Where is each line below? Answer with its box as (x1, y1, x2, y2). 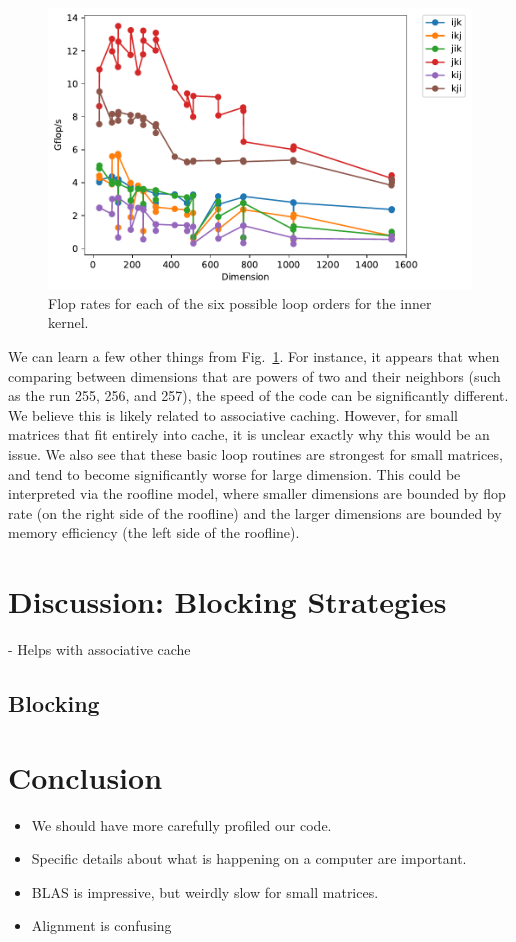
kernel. (48, 312, 89, 333)
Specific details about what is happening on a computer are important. (31, 848, 467, 869)
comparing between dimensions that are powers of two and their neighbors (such (8, 365, 501, 386)
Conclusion (8, 756, 163, 797)
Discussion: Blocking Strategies (8, 581, 447, 622)
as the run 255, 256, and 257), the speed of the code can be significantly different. (8, 385, 509, 406)
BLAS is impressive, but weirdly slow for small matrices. (31, 881, 379, 902)
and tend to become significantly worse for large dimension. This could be (8, 463, 461, 484)
